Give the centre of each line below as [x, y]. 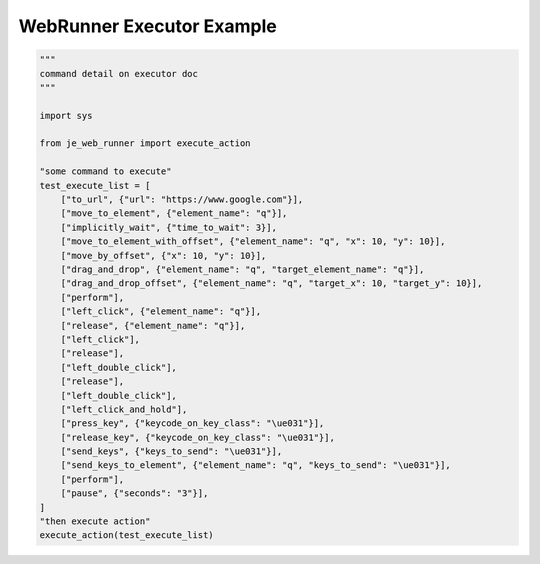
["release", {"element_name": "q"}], [153, 325]
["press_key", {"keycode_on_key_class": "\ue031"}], [192, 423]
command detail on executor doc [119, 73]
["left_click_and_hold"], [124, 409]
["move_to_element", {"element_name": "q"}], [174, 213]
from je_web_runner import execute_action [145, 143]
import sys [66, 115]
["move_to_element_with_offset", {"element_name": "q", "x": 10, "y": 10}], [253, 241]
